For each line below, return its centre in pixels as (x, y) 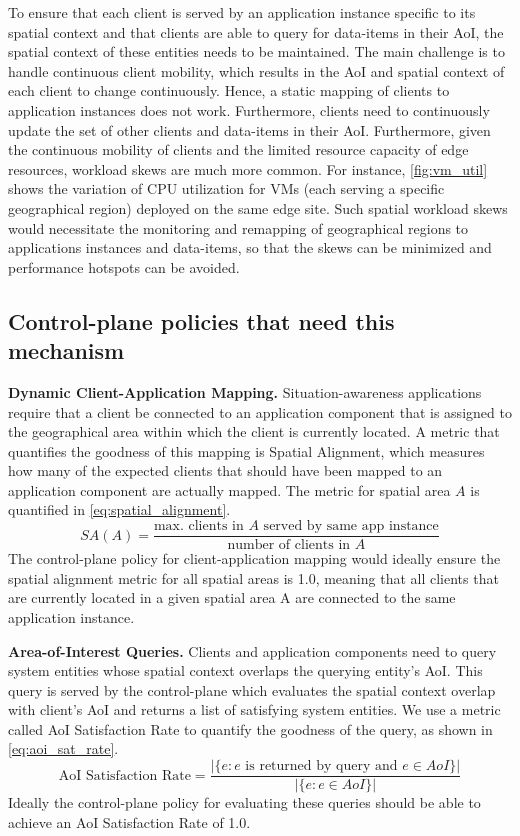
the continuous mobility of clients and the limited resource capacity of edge (238, 149)
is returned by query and (321, 766)
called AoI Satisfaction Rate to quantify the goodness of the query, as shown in (250, 728)
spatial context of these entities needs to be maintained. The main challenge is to (256, 51)
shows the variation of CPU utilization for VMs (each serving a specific (226, 188)
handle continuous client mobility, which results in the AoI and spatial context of (256, 70)
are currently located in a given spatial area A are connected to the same (232, 597)
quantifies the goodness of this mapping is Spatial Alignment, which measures (246, 450)
